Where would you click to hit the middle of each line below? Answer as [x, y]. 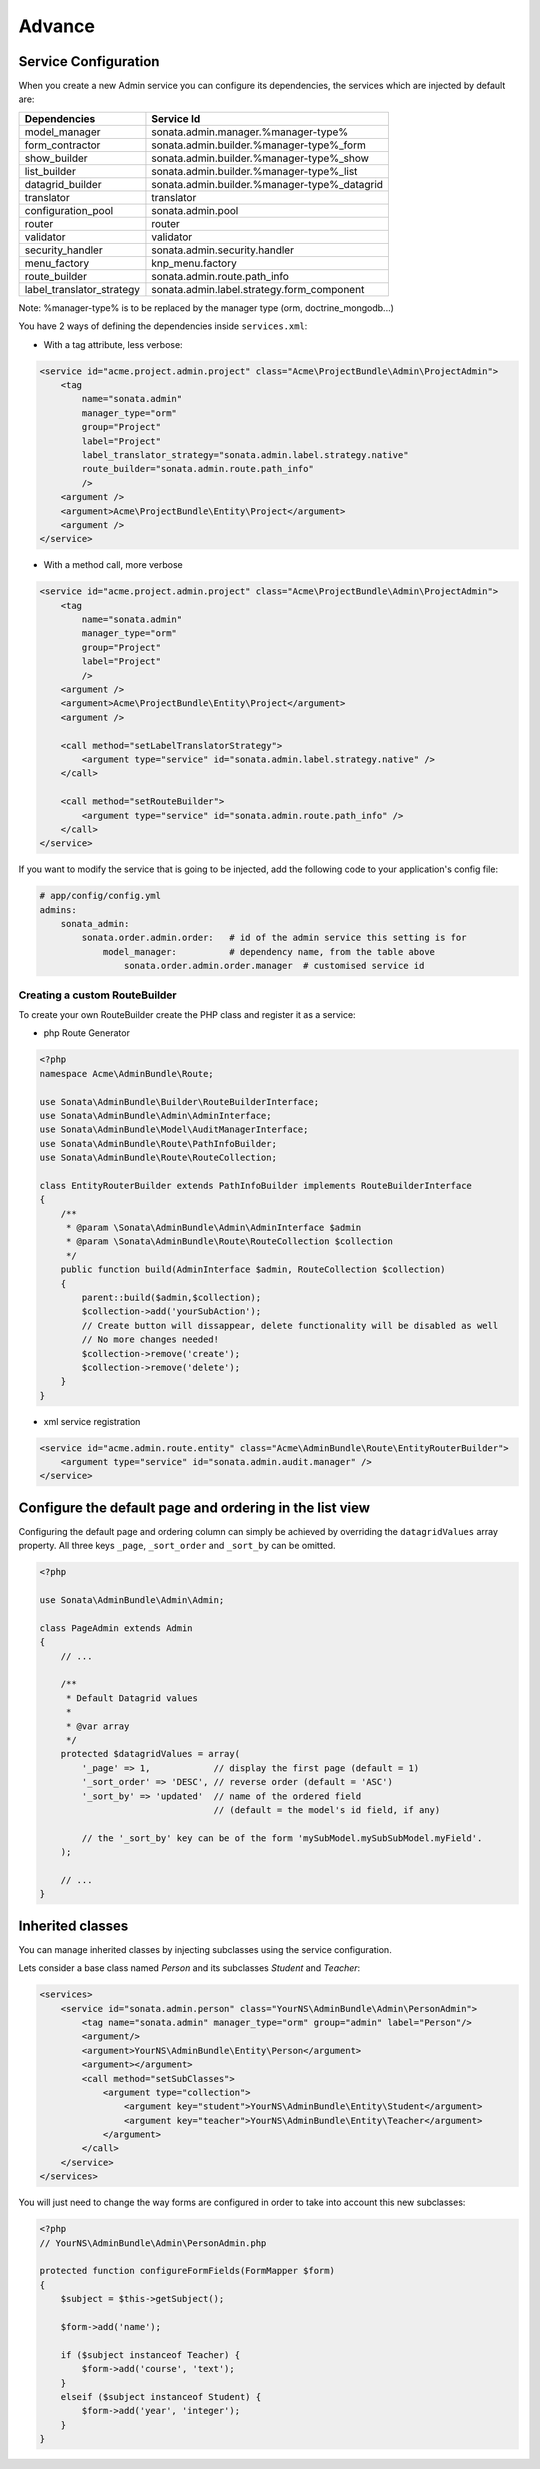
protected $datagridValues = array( [150, 1754]
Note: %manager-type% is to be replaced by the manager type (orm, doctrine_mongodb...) [206, 307]
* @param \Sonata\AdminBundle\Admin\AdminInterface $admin [213, 1228]
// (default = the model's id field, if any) [327, 1809]
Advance [56, 26]
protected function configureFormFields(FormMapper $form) [187, 2271]
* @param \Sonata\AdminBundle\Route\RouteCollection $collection [229, 1241]
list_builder [50, 171]
